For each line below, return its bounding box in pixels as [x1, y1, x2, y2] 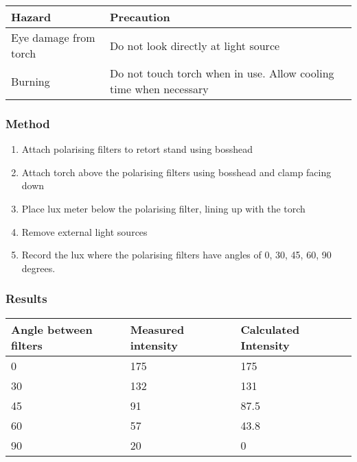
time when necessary [110, 81, 209, 97]
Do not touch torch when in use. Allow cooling [110, 65, 334, 81]
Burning [11, 73, 50, 89]
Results [5, 290, 47, 307]
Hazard [11, 9, 51, 25]
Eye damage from [11, 29, 95, 45]
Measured [130, 321, 185, 337]
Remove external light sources [21, 224, 148, 239]
